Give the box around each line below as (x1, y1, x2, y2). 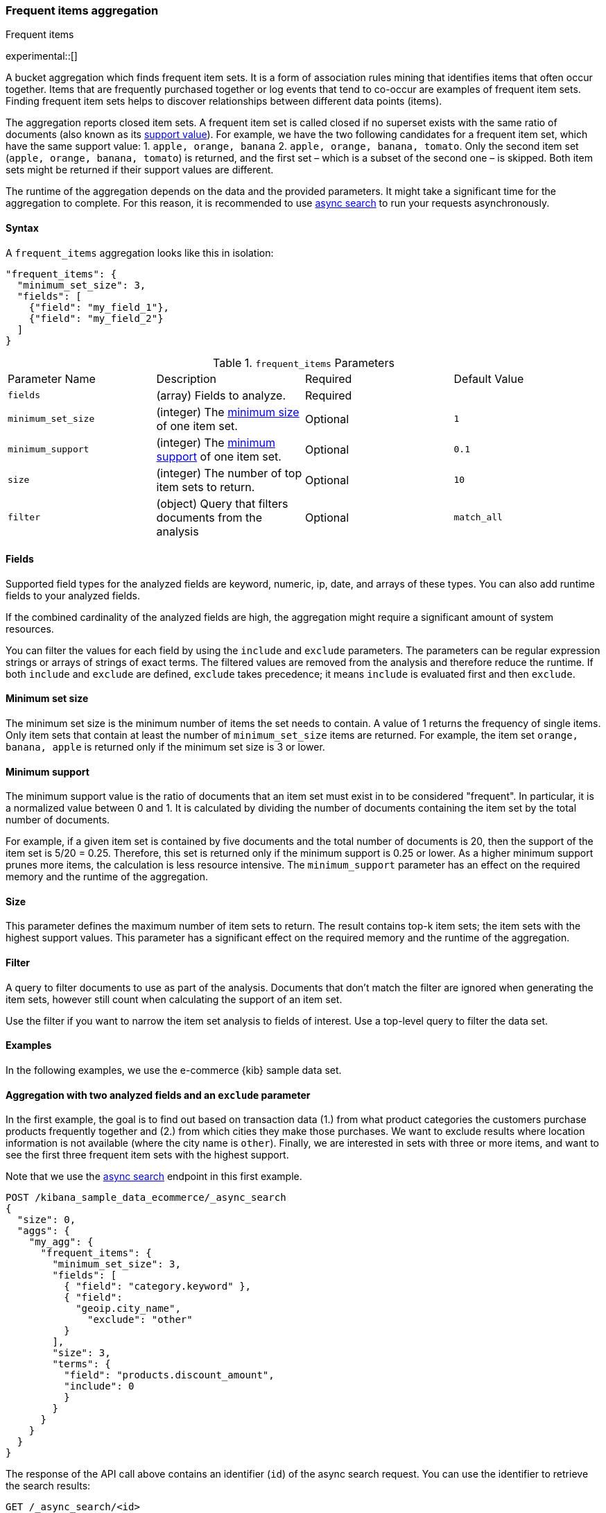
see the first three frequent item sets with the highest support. (6, 1149, 289, 1161)
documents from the (156, 510, 263, 524)
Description (156, 371, 216, 386)
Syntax (6, 221, 39, 234)
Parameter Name (8, 371, 96, 386)
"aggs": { (17, 1225, 70, 1237)
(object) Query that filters (156, 496, 288, 511)
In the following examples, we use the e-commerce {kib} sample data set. (6, 1063, 342, 1076)
